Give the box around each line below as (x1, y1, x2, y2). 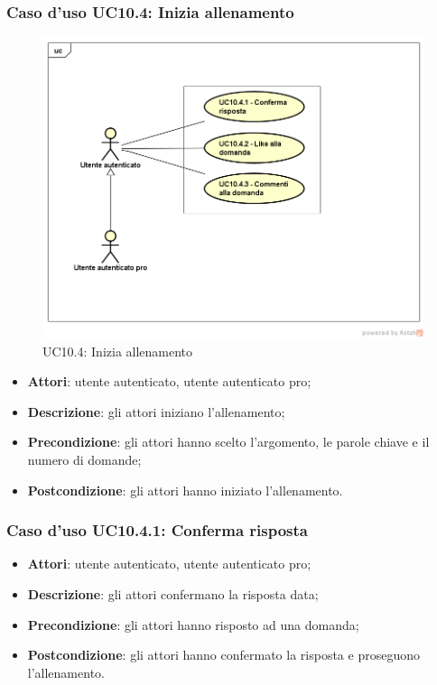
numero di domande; (27, 450, 142, 469)
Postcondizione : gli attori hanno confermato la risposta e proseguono (27, 645, 420, 664)
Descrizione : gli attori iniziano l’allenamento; (27, 402, 285, 421)
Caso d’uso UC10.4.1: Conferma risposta (6, 519, 309, 542)
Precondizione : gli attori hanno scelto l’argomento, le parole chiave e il (27, 432, 430, 451)
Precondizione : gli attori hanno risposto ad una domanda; (27, 615, 359, 634)
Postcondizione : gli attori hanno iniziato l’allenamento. (27, 480, 343, 499)
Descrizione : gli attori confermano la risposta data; (27, 585, 319, 604)
